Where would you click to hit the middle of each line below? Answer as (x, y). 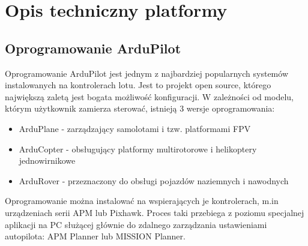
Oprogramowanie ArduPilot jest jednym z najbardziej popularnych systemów (146, 73)
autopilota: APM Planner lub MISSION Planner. (95, 236)
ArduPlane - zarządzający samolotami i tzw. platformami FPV (135, 128)
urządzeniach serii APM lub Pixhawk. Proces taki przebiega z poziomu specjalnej (155, 212)
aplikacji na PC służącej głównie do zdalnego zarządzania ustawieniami (136, 224)
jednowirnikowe (47, 160)
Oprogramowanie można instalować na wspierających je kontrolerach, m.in (142, 201)
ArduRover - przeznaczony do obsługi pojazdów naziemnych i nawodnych (154, 180)
